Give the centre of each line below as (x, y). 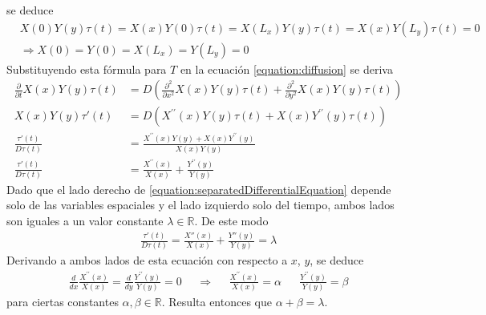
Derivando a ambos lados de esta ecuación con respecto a (147, 260)
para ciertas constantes (63, 302)
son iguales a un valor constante (85, 221)
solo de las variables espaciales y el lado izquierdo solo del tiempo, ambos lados (200, 205)
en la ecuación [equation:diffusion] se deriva (286, 69)
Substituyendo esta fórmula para (87, 69)
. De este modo (231, 221)
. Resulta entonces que (217, 302)
